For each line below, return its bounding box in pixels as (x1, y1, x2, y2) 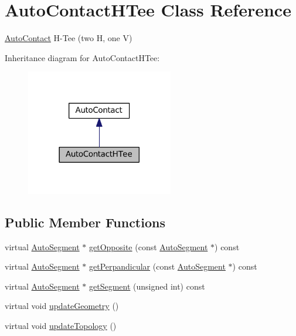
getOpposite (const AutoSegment (89, 240, 208, 253)
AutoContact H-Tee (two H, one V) (5, 32, 132, 44)
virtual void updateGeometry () (5, 300, 119, 312)
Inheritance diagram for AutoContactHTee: (5, 51, 160, 63)
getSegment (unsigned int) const (89, 280, 205, 292)
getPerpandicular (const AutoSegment (89, 260, 226, 273)
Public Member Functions (5, 213, 165, 231)
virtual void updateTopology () (5, 320, 117, 332)
